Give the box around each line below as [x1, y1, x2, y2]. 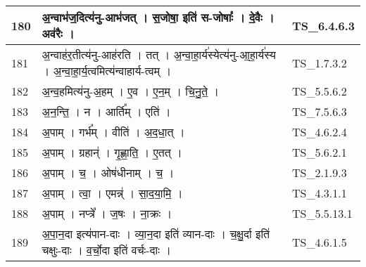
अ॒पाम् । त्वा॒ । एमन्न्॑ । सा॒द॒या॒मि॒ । [42, 185, 183, 201]
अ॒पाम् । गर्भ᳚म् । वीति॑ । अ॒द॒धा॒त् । [42, 124, 185, 140]
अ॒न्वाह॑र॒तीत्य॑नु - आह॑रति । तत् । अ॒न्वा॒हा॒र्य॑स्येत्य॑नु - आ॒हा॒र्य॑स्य [42, 46, 276, 63]
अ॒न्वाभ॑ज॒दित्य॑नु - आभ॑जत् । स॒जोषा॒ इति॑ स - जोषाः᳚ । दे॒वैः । [42, 9, 274, 25]
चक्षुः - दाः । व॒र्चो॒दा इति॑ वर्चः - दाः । [42, 242, 172, 258]
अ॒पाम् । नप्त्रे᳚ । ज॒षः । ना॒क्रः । [42, 205, 172, 221]
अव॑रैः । [42, 25, 75, 41]
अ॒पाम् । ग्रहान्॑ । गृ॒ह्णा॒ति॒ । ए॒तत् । [42, 144, 182, 160]
